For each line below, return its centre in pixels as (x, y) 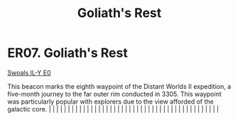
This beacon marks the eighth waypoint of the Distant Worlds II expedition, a (119, 86)
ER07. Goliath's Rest (67, 53)
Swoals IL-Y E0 (29, 72)
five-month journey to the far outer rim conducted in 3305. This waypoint (114, 94)
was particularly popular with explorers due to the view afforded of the (111, 102)
